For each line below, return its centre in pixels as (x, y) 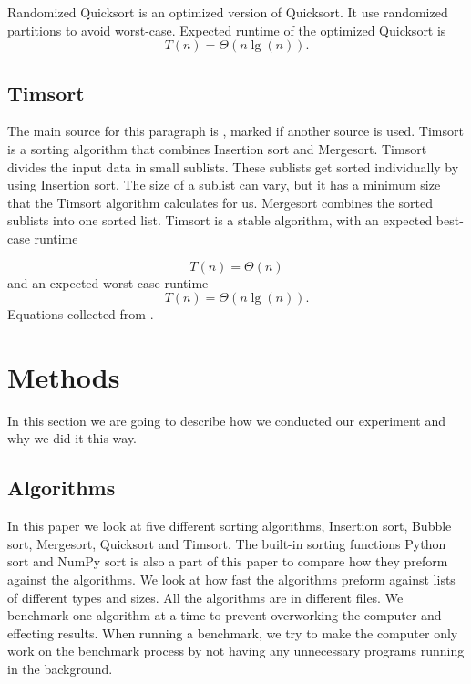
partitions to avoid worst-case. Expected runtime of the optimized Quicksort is (227, 30)
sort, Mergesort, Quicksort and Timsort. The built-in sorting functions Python (227, 543)
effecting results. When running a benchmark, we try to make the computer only (233, 632)
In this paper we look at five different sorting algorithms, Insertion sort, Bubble (230, 526)
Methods (64, 376)
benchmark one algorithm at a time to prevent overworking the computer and (225, 615)
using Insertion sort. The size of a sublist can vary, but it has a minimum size (224, 185)
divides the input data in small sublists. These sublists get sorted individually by (233, 166)
